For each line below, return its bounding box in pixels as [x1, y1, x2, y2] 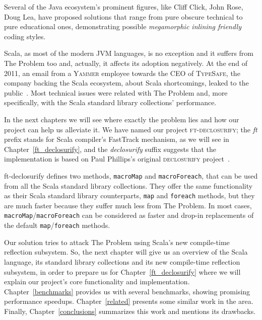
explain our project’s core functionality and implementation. [4, 276, 190, 287]
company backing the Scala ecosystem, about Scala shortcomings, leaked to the [4, 77, 249, 88]
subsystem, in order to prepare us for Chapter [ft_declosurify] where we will [4, 266, 241, 277]
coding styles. [4, 31, 46, 41]
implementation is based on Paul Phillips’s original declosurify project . [4, 153, 230, 164]
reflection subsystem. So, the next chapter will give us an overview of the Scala [4, 247, 248, 257]
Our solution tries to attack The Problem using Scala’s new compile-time [4, 236, 230, 247]
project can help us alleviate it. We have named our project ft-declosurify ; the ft [4, 124, 257, 134]
